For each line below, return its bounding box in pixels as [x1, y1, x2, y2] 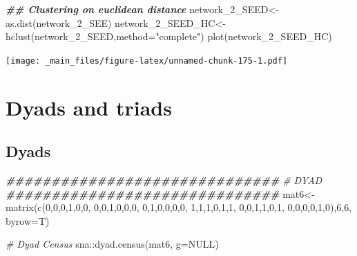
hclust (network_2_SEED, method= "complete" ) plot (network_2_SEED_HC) [6, 29, 332, 44]
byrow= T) [6, 213, 50, 228]
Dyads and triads [6, 93, 172, 121]
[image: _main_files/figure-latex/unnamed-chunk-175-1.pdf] [6, 55, 288, 66]
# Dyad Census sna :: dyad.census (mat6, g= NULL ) [6, 237, 219, 251]
